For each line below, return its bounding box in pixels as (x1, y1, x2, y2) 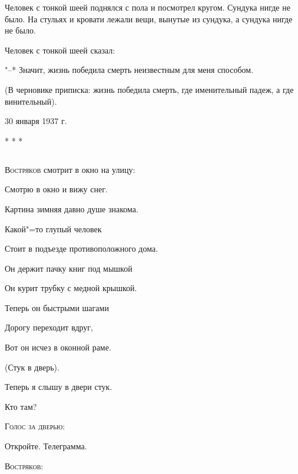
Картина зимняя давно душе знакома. (5, 202, 138, 215)
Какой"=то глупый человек (5, 222, 102, 235)
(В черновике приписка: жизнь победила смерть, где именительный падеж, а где (5, 83, 294, 95)
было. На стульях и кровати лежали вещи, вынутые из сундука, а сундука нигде (5, 12, 293, 25)
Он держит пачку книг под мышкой (5, 262, 133, 274)
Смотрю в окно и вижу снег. (5, 183, 108, 195)
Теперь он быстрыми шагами (5, 301, 109, 313)
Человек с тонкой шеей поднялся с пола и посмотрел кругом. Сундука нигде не (5, 1, 290, 13)
